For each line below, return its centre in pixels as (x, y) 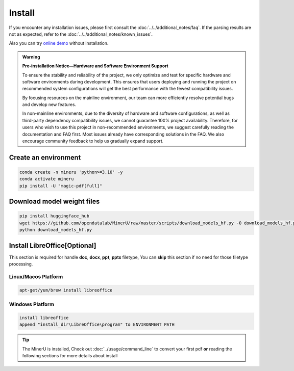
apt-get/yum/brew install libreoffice (66, 290)
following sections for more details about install (70, 355)
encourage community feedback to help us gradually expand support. (93, 141)
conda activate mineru (47, 179)
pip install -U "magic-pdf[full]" (61, 186)
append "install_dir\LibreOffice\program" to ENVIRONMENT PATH (97, 325)
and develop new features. (49, 105)
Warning (31, 57)
